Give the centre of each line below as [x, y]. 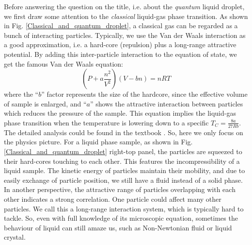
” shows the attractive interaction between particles [166, 103]
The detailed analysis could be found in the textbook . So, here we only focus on [124, 132]
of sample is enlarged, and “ [45, 103]
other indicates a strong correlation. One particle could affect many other [113, 199]
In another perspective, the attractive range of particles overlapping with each [120, 189]
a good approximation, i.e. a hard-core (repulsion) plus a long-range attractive [120, 44]
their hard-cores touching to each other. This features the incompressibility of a [122, 161]
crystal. [15, 237]
